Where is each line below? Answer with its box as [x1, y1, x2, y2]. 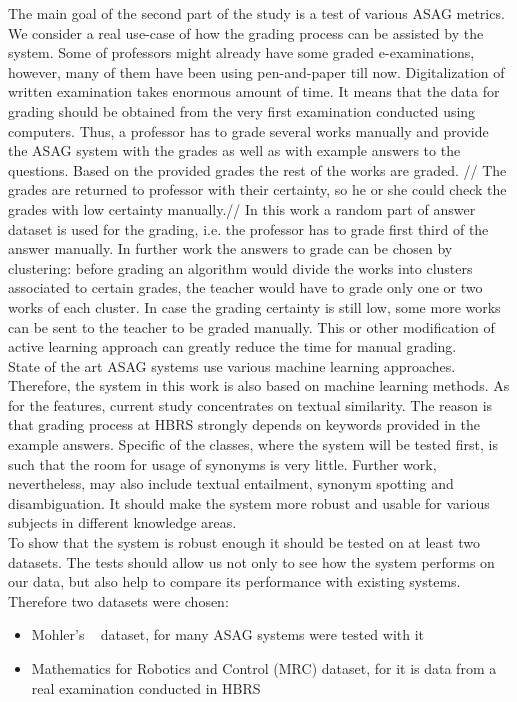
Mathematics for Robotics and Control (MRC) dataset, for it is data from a [31, 658, 497, 678]
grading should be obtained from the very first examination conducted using [8, 100, 476, 121]
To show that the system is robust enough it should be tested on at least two [8, 532, 480, 553]
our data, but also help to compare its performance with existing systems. [8, 571, 461, 592]
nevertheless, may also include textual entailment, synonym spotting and [8, 473, 454, 494]
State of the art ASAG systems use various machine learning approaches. [8, 355, 456, 376]
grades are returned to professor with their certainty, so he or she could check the [8, 179, 507, 200]
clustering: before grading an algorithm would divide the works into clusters [8, 257, 473, 278]
